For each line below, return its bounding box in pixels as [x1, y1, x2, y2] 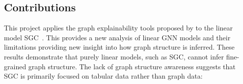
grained [4, 61, 27, 71]
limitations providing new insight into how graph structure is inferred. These [4, 42, 235, 52]
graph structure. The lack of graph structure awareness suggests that [28, 61, 236, 71]
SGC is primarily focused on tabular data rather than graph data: [4, 71, 203, 81]
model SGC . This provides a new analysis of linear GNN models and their [4, 32, 231, 42]
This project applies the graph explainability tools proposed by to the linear [4, 23, 233, 33]
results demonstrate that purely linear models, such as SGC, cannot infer [4, 51, 224, 61]
